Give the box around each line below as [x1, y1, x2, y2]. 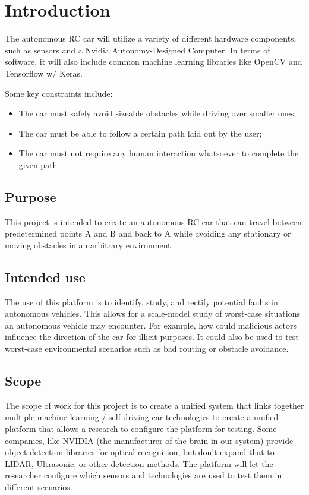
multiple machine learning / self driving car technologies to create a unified [5, 411, 279, 423]
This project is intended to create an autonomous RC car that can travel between [5, 215, 302, 228]
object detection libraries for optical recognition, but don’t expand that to [5, 446, 275, 458]
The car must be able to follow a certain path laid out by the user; [18, 127, 262, 139]
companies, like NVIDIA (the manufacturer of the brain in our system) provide [5, 434, 294, 446]
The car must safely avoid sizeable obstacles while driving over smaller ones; [18, 107, 297, 119]
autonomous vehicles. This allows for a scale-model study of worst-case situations [5, 307, 301, 320]
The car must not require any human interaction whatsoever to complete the [18, 147, 299, 159]
